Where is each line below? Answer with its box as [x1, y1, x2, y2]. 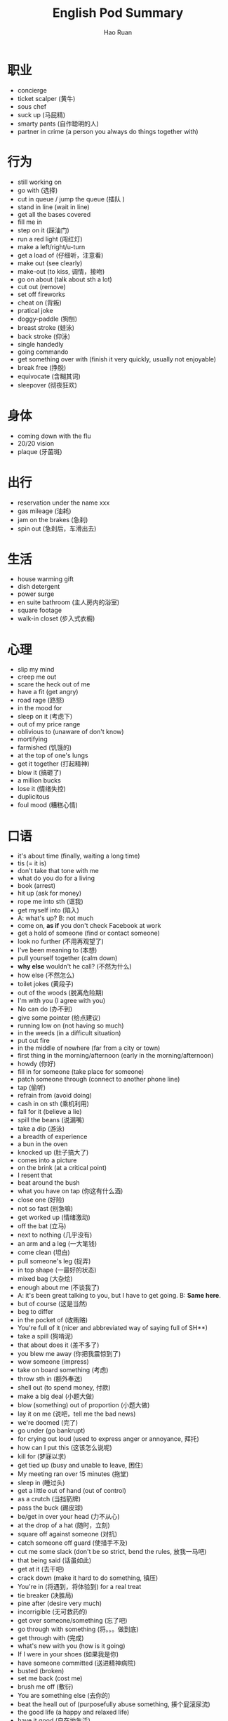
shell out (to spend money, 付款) [17, 1383, 111, 1392]
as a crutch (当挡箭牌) [17, 1495, 81, 1503]
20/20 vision [17, 439, 55, 447]
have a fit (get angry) [17, 688, 79, 696]
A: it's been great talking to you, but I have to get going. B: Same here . [17, 1291, 221, 1300]
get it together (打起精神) [17, 759, 90, 768]
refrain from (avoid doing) [17, 1091, 93, 1100]
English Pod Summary [52, 5, 184, 21]
